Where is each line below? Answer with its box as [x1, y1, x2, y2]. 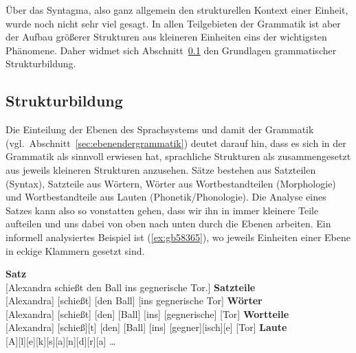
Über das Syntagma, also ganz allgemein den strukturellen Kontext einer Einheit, [5, 3, 348, 16]
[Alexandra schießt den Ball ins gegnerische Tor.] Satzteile [5, 280, 256, 294]
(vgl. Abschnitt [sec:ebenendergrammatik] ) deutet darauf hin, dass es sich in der [5, 135, 346, 150]
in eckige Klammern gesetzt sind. [5, 243, 145, 258]
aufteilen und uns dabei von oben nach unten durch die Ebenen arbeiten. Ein [5, 216, 331, 231]
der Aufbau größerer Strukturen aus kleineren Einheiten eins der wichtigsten [5, 30, 327, 44]
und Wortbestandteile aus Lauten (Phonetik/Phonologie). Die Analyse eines [5, 190, 326, 204]
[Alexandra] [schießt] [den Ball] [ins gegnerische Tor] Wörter [5, 293, 263, 308]
